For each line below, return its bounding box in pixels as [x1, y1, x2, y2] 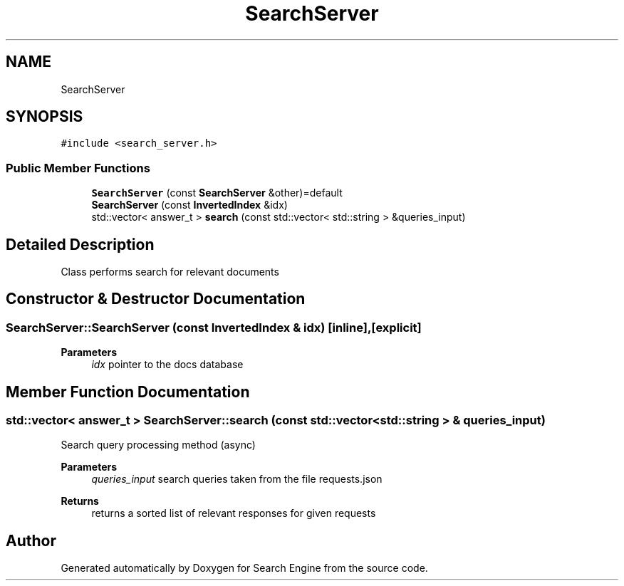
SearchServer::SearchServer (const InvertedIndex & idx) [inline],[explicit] [6, 320, 422, 335]
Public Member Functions [6, 160, 150, 175]
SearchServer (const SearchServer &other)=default [91, 187, 343, 199]
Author [6, 531, 56, 550]
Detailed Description [6, 235, 155, 253]
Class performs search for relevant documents [61, 266, 279, 278]
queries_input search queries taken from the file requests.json [91, 473, 383, 486]
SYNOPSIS [6, 108, 83, 126]
